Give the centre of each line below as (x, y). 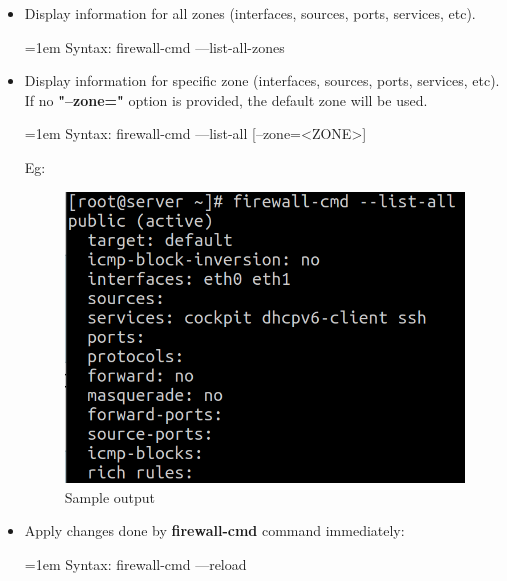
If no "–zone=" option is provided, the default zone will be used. (226, 99)
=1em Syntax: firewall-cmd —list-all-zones (154, 46)
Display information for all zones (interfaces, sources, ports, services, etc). (250, 13)
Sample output (110, 496)
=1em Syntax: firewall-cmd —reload (135, 564)
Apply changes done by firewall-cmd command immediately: (214, 530)
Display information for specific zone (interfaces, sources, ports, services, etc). (262, 80)
